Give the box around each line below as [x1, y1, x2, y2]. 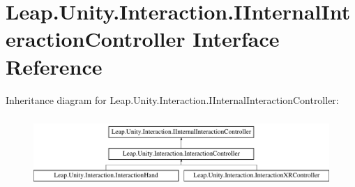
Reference [6, 52, 103, 80]
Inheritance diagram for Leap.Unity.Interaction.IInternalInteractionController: [6, 92, 339, 107]
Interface [192, 24, 280, 53]
